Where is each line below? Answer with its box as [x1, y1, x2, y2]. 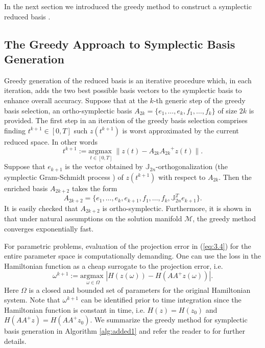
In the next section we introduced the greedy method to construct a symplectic [4, 1, 252, 11]
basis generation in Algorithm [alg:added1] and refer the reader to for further [4, 326, 245, 336]
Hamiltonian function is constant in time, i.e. [4, 304, 145, 315]
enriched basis [4, 182, 48, 193]
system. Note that [4, 294, 60, 305]
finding [4, 125, 26, 135]
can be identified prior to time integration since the [81, 294, 242, 305]
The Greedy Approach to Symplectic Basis [4, 36, 235, 52]
